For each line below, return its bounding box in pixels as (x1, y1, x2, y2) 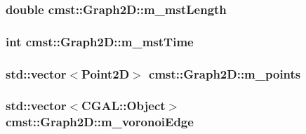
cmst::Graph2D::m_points (149, 65, 301, 82)
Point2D (81, 65, 130, 82)
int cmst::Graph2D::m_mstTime (6, 32, 194, 50)
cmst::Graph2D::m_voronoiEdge (6, 113, 194, 130)
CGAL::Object (81, 97, 166, 114)
